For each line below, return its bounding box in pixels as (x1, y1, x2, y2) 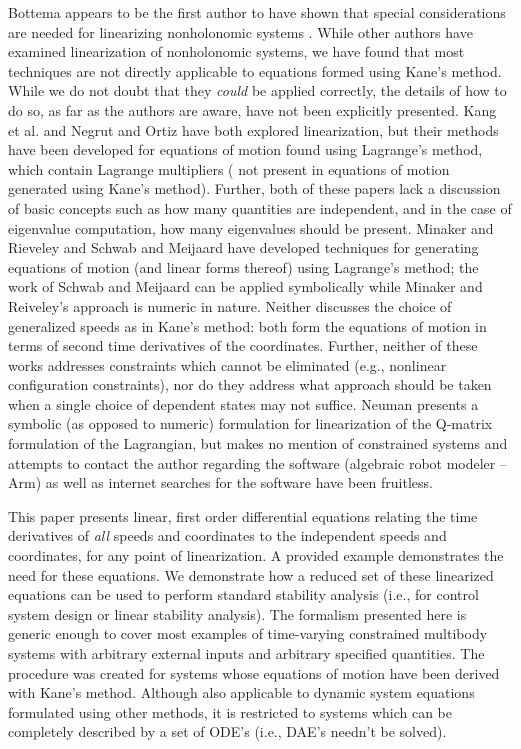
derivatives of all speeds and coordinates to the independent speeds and (8, 525, 447, 546)
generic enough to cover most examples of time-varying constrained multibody (8, 623, 488, 644)
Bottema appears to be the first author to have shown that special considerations (8, 2, 506, 22)
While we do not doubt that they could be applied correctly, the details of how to (8, 80, 507, 101)
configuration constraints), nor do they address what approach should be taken (8, 374, 492, 395)
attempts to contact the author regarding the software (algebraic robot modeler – (8, 452, 507, 473)
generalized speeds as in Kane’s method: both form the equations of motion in (8, 315, 487, 336)
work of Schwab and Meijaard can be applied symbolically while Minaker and (8, 276, 483, 297)
